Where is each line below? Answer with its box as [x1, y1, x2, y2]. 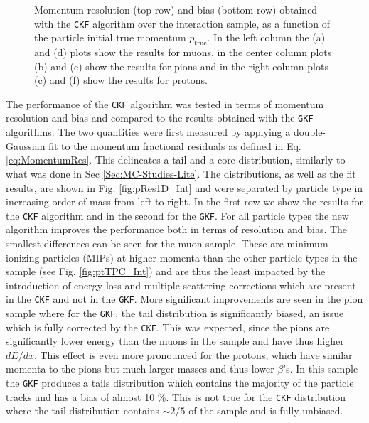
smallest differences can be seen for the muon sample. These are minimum [6, 235, 328, 250]
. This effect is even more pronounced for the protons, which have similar [33, 347, 353, 362]
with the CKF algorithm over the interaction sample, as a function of [34, 16, 331, 31]
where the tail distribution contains [6, 403, 160, 418]
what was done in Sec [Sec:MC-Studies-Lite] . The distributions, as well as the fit [6, 166, 356, 181]
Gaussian [6, 138, 46, 153]
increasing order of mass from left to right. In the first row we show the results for [6, 194, 363, 209]
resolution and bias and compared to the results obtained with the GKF [6, 110, 314, 125]
